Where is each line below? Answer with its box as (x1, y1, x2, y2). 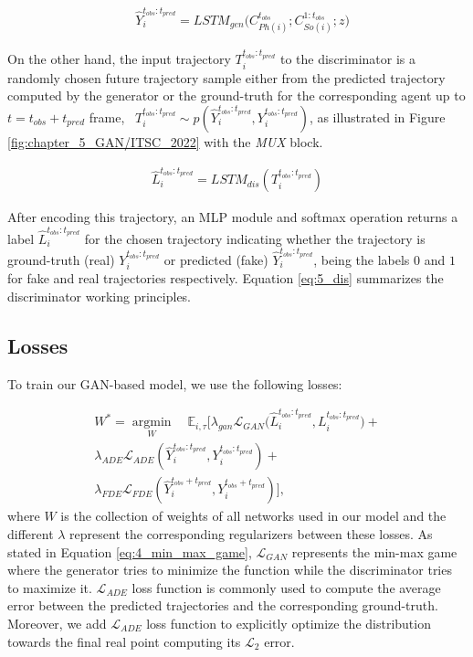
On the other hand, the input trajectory (7, 49, 231, 69)
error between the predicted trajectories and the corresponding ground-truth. (7, 596, 438, 615)
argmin (131, 416, 172, 429)
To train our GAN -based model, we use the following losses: (7, 374, 342, 393)
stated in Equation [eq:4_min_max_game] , (7, 542, 252, 561)
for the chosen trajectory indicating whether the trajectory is (84, 228, 426, 248)
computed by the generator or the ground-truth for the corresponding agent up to (7, 86, 466, 105)
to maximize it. (7, 578, 92, 597)
